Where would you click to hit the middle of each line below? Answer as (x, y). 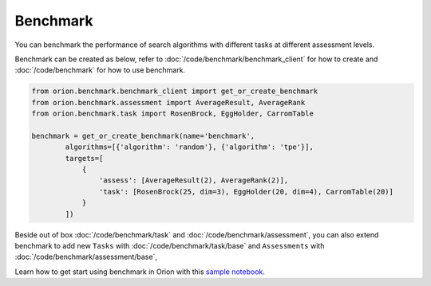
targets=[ (84, 158)
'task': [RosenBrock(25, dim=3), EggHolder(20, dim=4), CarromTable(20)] (246, 192)
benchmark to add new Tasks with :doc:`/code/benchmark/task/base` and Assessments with (170, 245)
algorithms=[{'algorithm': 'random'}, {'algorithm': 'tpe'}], (190, 147)
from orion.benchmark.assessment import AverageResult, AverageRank (168, 102)
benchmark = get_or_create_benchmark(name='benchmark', (143, 136)
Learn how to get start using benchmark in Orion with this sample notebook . (140, 272)
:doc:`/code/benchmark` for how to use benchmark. (100, 70)
